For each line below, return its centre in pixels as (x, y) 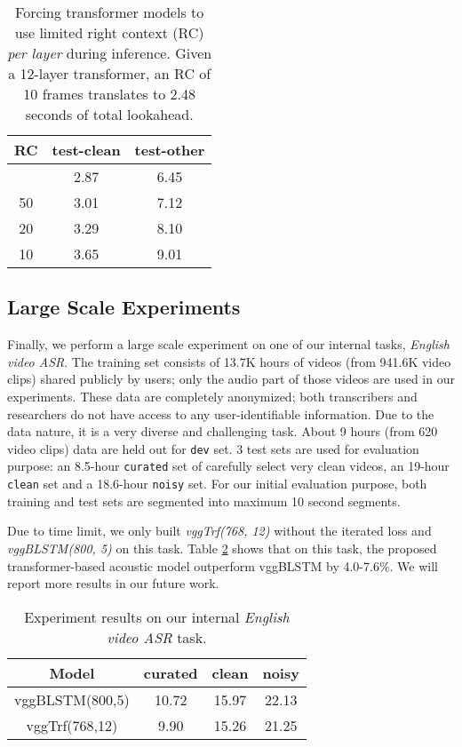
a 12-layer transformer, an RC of (110, 73)
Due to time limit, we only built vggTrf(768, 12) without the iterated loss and (219, 531)
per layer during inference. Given (110, 53)
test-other (170, 150)
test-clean (86, 150)
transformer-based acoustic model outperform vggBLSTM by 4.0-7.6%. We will (223, 565)
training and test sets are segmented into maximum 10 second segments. (204, 501)
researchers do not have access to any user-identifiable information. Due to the (221, 413)
